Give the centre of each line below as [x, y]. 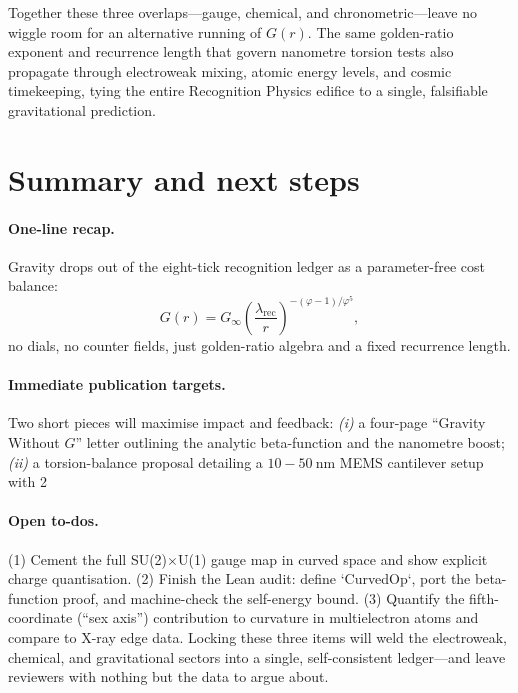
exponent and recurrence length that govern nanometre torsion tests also [231, 51]
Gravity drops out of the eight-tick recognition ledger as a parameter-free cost [246, 265]
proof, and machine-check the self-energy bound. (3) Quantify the [263, 597]
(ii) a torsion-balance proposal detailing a [135, 461]
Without [34, 441]
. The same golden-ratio [380, 31]
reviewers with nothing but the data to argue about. [168, 676]
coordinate [40, 617]
